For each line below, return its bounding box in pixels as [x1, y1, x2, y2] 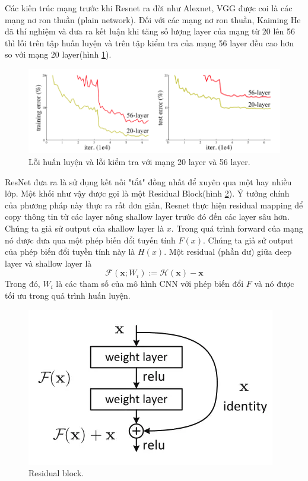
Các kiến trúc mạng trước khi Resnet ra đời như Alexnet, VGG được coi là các [5, 2, 293, 14]
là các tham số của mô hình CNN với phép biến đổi [56, 277, 244, 290]
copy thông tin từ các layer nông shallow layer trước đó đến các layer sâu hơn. [5, 210, 290, 223]
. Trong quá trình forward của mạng [171, 221, 303, 234]
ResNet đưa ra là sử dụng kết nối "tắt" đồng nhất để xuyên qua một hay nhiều [5, 175, 292, 188]
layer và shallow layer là [5, 257, 92, 269]
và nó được [254, 277, 294, 290]
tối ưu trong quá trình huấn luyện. [5, 289, 131, 301]
